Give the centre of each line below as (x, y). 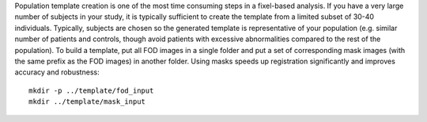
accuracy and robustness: (57, 72)
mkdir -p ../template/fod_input (91, 90)
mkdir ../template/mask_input (87, 102)
